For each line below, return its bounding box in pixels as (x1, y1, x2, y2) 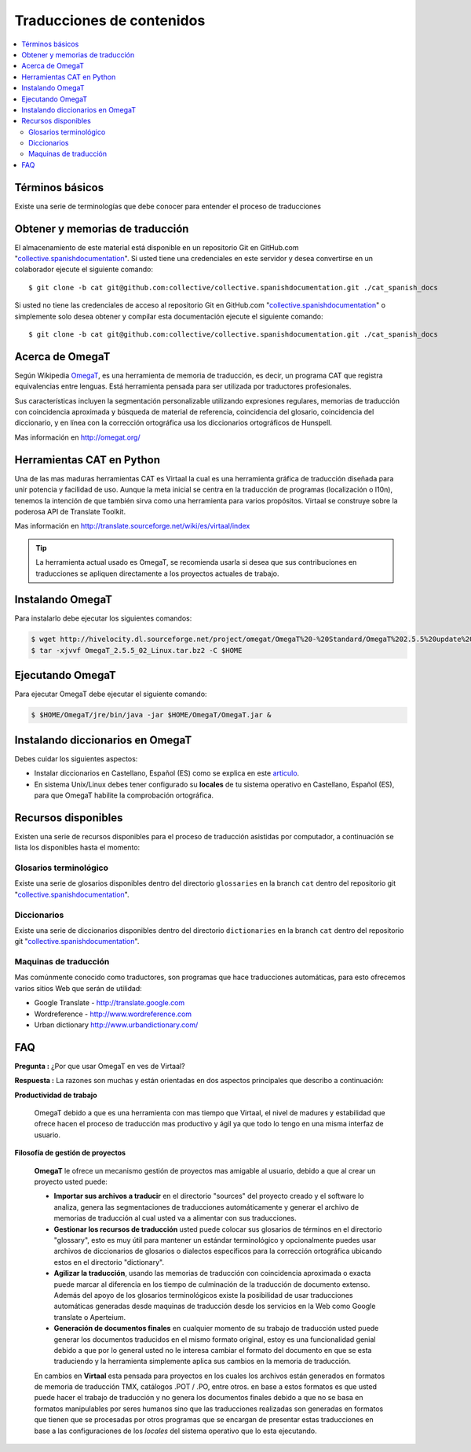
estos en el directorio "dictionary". (53, 1257, 165, 1266)
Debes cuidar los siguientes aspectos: (14, 754, 138, 763)
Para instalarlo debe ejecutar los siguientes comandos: (14, 614, 192, 623)
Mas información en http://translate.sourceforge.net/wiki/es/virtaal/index (14, 521, 250, 531)
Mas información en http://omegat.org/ (14, 433, 141, 442)
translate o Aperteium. (53, 1312, 126, 1321)
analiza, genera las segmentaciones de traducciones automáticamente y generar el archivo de (53, 1202, 360, 1211)
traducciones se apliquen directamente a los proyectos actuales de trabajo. (35, 569, 279, 578)
